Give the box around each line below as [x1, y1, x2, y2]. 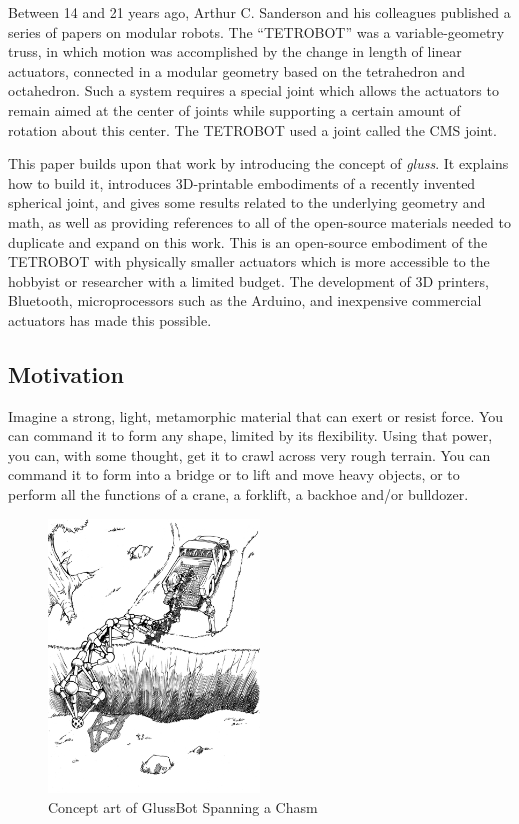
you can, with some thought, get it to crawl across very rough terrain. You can [8, 444, 491, 465]
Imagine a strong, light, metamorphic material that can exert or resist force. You [8, 405, 504, 426]
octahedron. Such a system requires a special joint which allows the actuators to [8, 80, 499, 101]
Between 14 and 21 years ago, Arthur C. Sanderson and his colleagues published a [8, 2, 511, 22]
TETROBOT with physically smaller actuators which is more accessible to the [8, 251, 490, 272]
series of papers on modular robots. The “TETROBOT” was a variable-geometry [8, 21, 505, 42]
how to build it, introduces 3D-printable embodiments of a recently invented [8, 172, 476, 193]
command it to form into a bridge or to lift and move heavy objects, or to [8, 464, 460, 485]
